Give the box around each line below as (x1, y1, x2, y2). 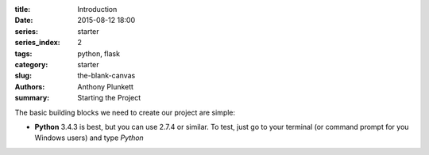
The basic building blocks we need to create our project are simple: (14, 108, 236, 117)
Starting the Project (77, 93, 141, 103)
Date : (14, 16, 33, 25)
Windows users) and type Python (34, 133, 145, 142)
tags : (14, 48, 33, 59)
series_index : (14, 38, 61, 47)
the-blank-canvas (77, 71, 136, 81)
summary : (14, 93, 50, 103)
